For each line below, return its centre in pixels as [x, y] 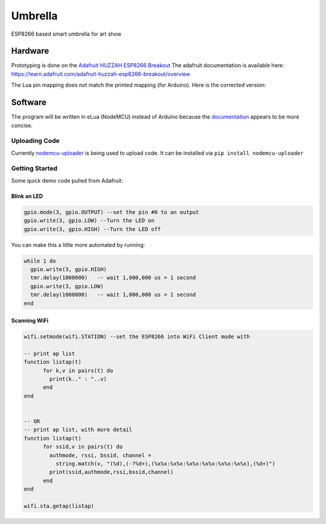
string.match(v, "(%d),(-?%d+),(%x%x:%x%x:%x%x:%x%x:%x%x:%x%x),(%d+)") [165, 463]
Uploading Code [35, 141]
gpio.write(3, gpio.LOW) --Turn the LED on [89, 221]
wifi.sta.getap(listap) [59, 506]
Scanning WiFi [30, 321]
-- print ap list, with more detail [78, 430]
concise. [22, 125]
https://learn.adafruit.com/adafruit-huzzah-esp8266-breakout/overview [101, 74]
